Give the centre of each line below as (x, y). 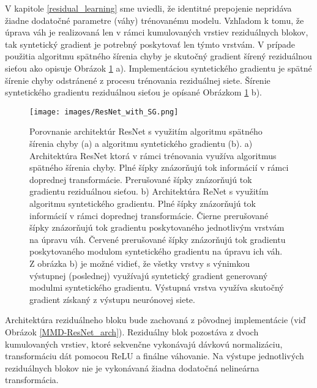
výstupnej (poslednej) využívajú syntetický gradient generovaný (149, 275)
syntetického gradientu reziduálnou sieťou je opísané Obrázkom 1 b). (133, 92)
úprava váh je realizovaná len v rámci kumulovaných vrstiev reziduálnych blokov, (157, 32)
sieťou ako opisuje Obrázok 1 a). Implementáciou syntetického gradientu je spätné (158, 68)
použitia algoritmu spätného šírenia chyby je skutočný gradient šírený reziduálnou (158, 56)
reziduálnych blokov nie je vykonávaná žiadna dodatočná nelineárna (132, 367)
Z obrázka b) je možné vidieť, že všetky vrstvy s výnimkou (140, 263)
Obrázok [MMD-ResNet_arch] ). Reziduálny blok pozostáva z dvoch (132, 331)
